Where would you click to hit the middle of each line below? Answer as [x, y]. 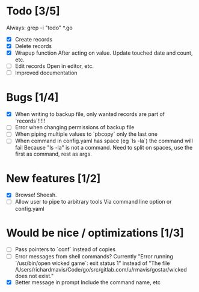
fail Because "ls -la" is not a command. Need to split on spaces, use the [104, 148]
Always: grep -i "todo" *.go [40, 28]
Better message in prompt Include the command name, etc [88, 282]
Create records [34, 39]
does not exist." [34, 276]
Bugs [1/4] [32, 98]
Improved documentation [46, 73]
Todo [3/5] [33, 11]
